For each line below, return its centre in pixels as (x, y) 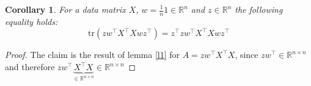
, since (247, 55)
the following (259, 9)
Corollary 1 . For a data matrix (65, 9)
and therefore (30, 67)
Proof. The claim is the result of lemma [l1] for (92, 55)
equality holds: (31, 21)
